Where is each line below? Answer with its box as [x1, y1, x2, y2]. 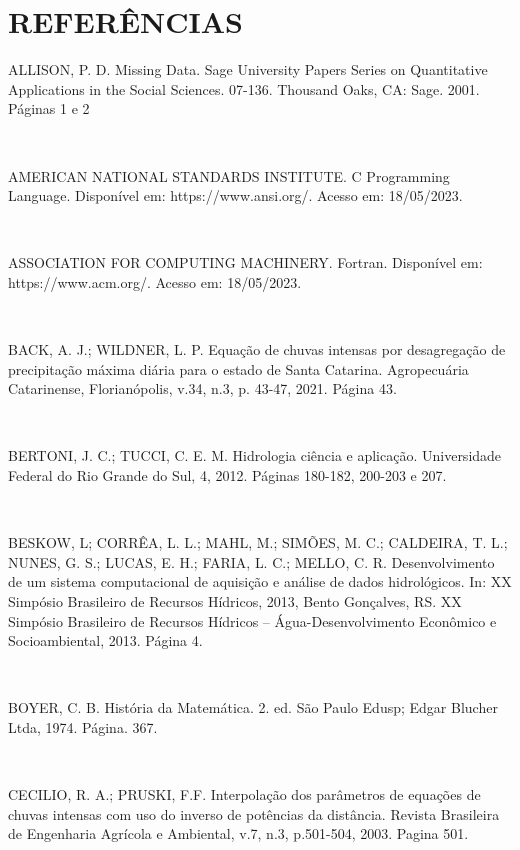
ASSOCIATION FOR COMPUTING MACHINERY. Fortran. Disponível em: [8, 252, 483, 273]
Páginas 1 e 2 [8, 98, 90, 119]
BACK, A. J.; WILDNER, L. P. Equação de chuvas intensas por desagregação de [8, 339, 506, 360]
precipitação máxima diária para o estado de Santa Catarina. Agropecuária [8, 358, 469, 379]
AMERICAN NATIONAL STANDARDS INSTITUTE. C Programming [8, 165, 450, 186]
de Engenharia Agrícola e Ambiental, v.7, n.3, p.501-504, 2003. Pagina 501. [8, 823, 469, 844]
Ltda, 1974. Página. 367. [8, 716, 158, 737]
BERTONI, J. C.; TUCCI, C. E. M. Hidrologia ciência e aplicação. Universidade [8, 445, 502, 466]
